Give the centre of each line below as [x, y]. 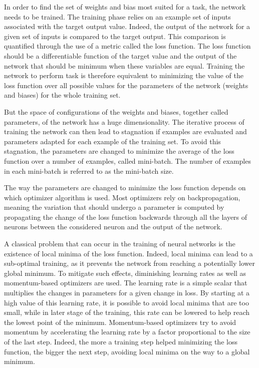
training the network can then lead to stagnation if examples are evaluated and [125, 131]
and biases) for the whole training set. [62, 95]
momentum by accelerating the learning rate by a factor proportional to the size [127, 332]
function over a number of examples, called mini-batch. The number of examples [127, 160]
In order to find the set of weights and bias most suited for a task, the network [125, 7]
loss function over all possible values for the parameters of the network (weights [126, 85]
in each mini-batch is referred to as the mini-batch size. [89, 170]
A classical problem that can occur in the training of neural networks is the [120, 244]
